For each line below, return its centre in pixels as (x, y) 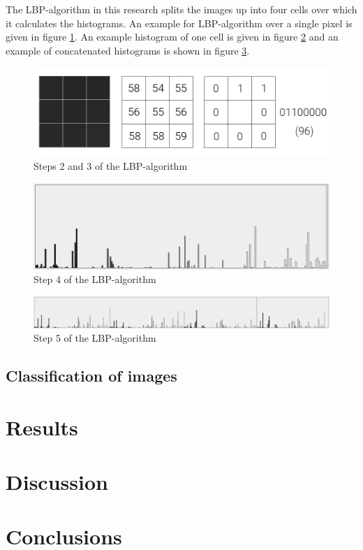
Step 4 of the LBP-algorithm (95, 279)
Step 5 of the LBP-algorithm (95, 338)
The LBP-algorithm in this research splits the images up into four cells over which (181, 9)
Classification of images (91, 376)
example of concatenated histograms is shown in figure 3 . (128, 50)
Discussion (57, 482)
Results (42, 427)
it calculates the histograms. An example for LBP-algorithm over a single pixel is (179, 23)
